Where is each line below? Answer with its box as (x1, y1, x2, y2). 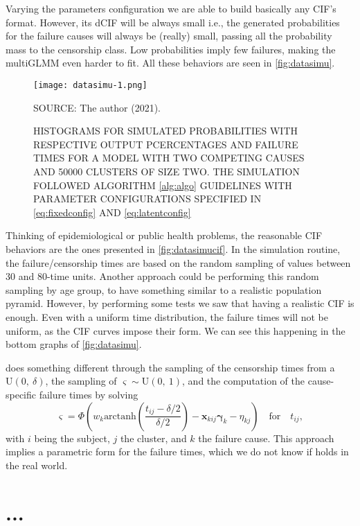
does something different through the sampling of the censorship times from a (6, 360, 335, 374)
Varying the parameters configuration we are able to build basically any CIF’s (6, 1, 336, 15)
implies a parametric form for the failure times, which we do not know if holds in (6, 444, 349, 459)
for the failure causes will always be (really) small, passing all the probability (6, 28, 332, 43)
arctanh (104, 411, 136, 421)
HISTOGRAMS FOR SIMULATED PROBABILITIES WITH (33, 123, 298, 138)
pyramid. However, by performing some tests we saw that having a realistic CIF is (6, 296, 354, 310)
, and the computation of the (182, 374, 305, 388)
